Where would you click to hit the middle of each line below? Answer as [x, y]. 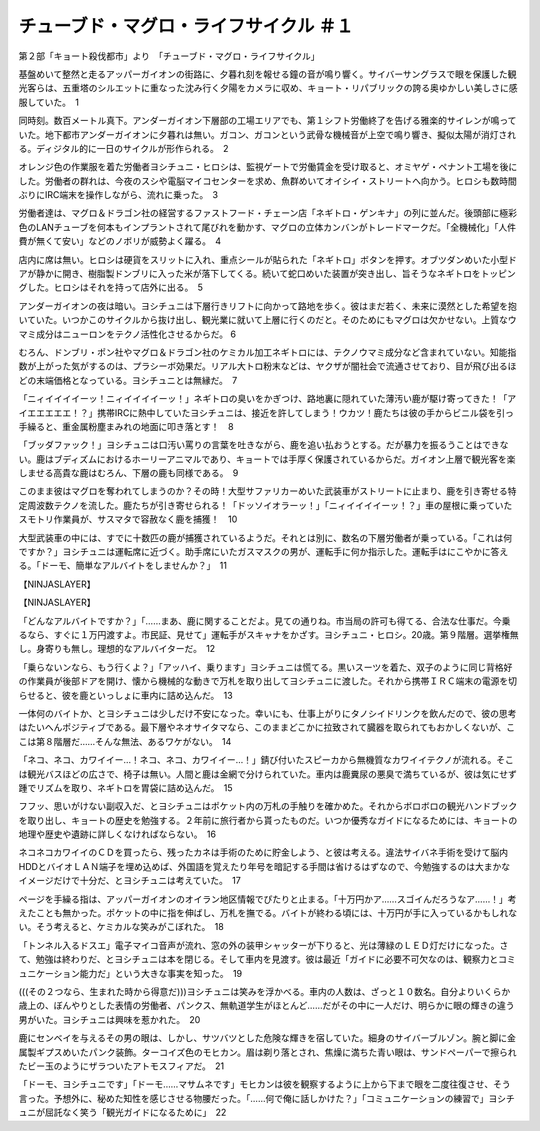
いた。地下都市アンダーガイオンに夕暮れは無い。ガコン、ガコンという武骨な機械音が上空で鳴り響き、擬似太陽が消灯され [267, 134]
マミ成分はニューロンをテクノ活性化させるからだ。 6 [127, 334]
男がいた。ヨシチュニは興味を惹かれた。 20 [109, 1019]
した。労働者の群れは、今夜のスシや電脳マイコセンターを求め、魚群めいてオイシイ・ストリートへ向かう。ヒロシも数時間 [267, 181]
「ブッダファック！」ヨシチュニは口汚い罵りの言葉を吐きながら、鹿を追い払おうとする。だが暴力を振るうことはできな [263, 445]
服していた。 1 [49, 102]
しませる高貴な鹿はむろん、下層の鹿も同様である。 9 [128, 473]
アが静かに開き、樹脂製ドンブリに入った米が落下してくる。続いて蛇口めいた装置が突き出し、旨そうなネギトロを [250, 274]
